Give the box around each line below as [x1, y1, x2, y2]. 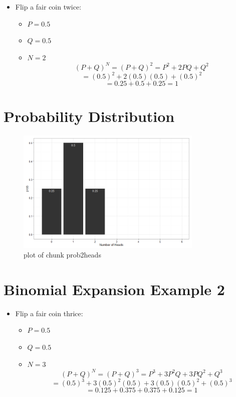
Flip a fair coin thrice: [15, 308, 83, 318]
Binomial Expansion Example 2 [4, 279, 225, 299]
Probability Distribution [4, 105, 175, 126]
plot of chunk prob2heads [24, 249, 101, 260]
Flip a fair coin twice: [15, 2, 82, 12]
